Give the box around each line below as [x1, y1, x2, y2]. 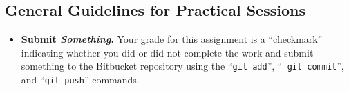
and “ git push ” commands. [21, 72, 140, 87]
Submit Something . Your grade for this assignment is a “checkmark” [21, 32, 323, 46]
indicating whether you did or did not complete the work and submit [21, 45, 314, 59]
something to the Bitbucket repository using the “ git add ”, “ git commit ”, [21, 59, 344, 73]
